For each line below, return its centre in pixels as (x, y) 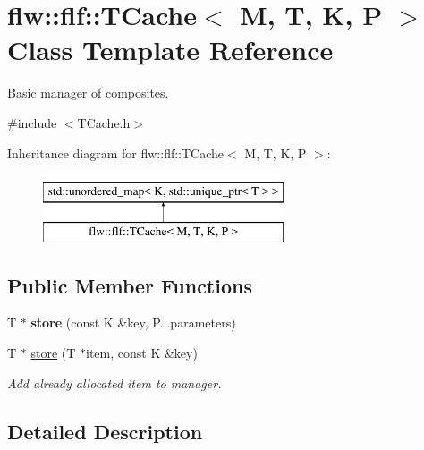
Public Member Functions (130, 285)
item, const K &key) (142, 353)
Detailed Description (105, 431)
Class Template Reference (170, 50)
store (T (53, 353)
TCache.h (104, 122)
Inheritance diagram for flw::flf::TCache (116, 153)
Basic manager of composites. (88, 93)
